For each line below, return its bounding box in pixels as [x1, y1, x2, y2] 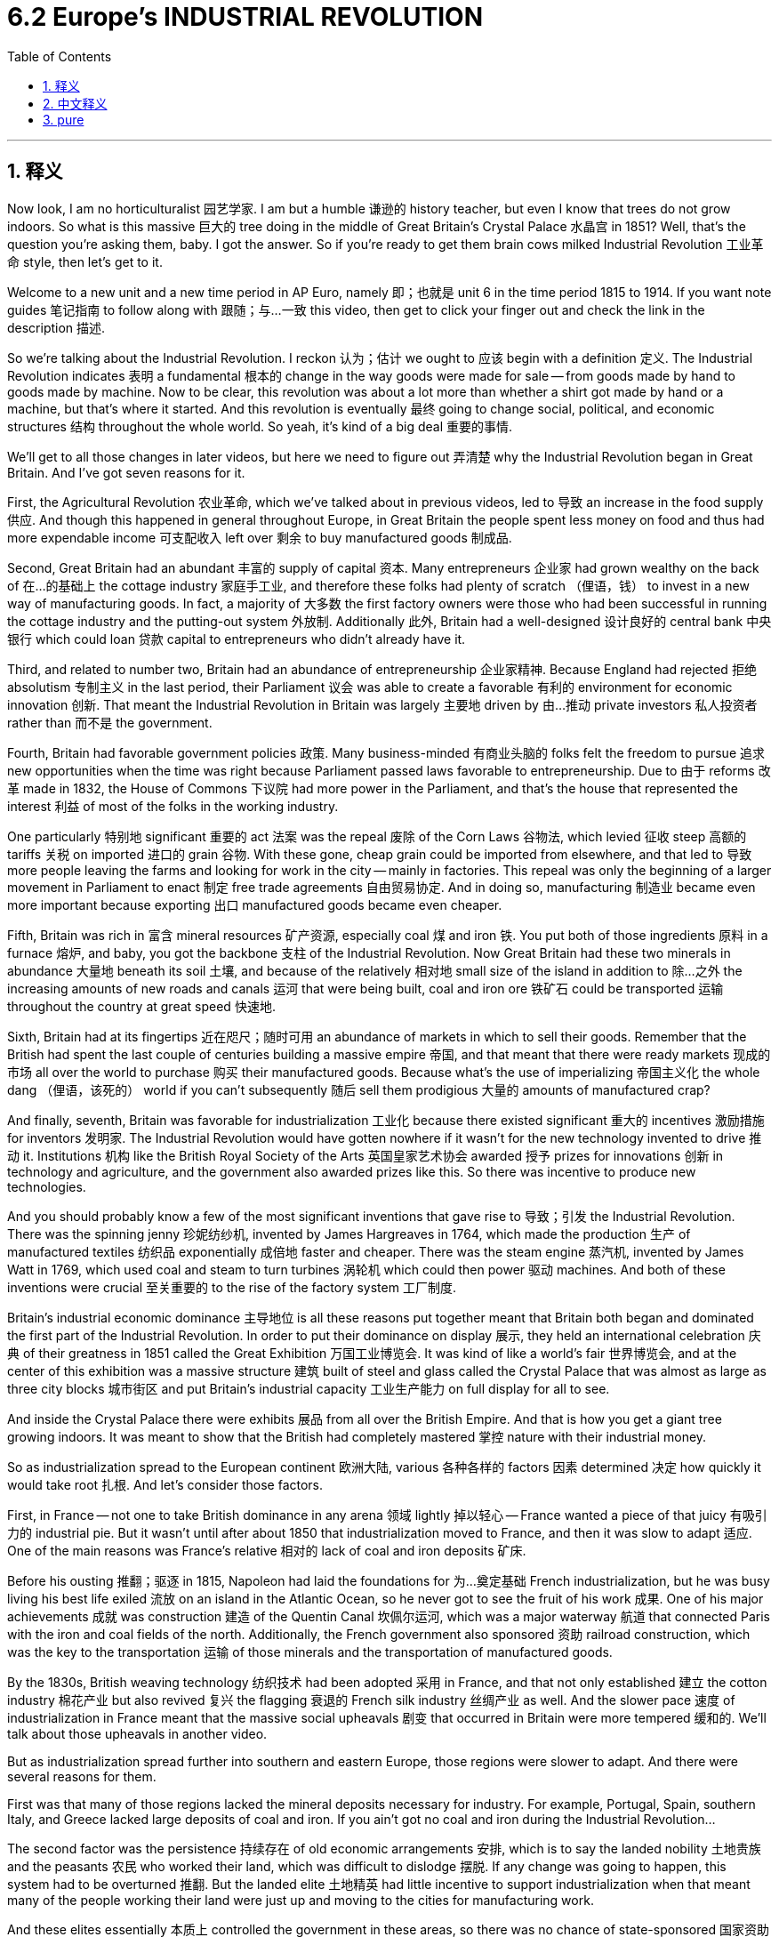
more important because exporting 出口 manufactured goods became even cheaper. [7, 896, 502, 912]
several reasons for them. [7, 1768, 157, 1784]
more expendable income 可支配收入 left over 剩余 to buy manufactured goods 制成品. [7, 529, 512, 545]
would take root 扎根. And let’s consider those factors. [7, 1476, 324, 1492]
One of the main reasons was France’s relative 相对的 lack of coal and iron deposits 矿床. [7, 1542, 526, 1558]
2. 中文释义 [43, 95, 108, 111]
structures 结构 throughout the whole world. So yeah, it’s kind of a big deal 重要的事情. [7, 418, 513, 434]
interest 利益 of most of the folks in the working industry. [7, 798, 339, 814]
